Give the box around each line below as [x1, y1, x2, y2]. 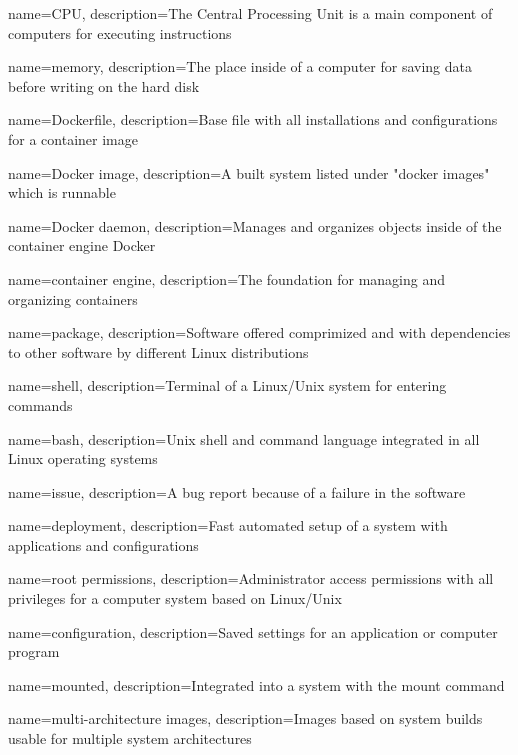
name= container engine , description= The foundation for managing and [8, 268, 446, 289]
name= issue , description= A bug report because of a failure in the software [8, 481, 466, 502]
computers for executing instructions [8, 22, 232, 43]
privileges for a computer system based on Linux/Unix [8, 588, 342, 609]
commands [8, 394, 73, 415]
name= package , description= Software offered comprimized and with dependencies [8, 322, 511, 343]
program [8, 641, 60, 662]
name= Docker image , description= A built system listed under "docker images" [8, 162, 490, 183]
